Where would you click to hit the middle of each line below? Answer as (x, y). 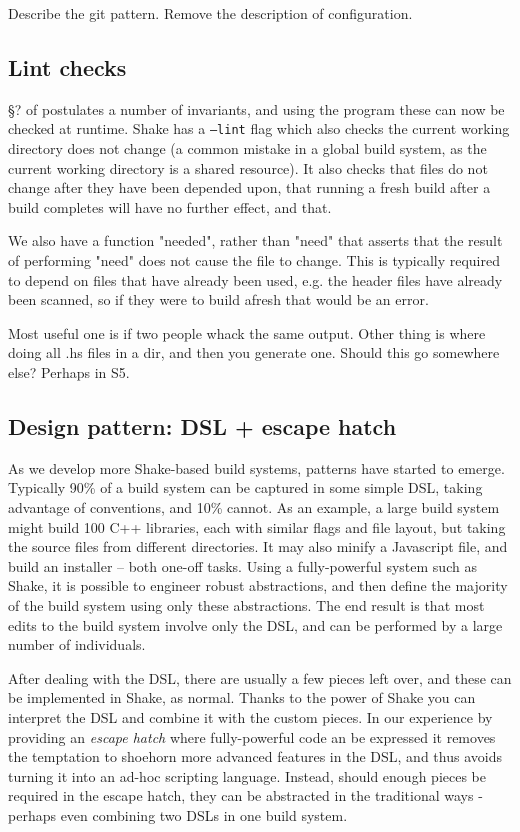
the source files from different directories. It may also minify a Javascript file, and (258, 546)
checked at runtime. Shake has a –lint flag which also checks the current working (259, 128)
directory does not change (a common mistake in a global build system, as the (247, 148)
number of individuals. (77, 644)
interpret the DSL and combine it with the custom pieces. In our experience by (250, 716)
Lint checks (67, 66)
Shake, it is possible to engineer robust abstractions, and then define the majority (258, 585)
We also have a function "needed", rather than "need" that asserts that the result (255, 240)
